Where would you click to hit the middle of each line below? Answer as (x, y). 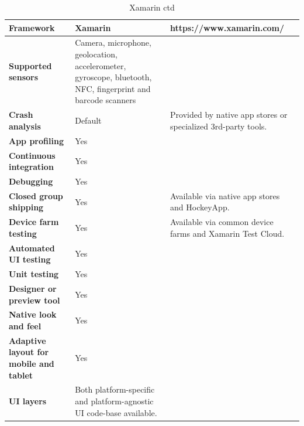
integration (31, 167)
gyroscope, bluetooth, (113, 77)
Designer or (33, 288)
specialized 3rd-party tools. (219, 126)
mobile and (32, 364)
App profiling (36, 140)
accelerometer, (101, 65)
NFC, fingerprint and (113, 88)
